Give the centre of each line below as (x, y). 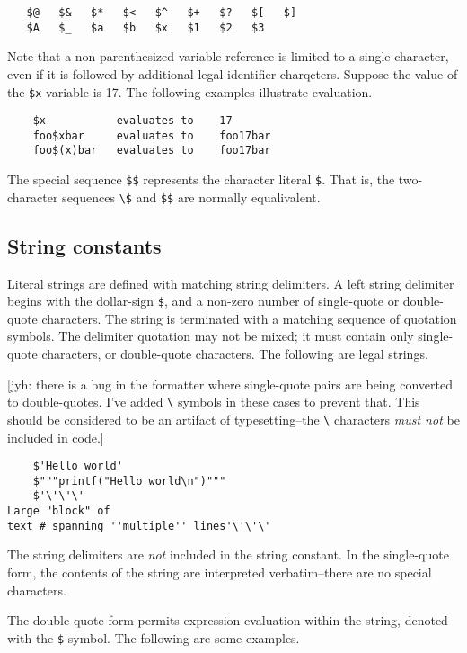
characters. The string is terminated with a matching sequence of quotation (249, 318)
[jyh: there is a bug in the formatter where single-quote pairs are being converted (230, 384)
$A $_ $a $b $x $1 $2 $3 (145, 27)
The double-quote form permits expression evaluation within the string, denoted (228, 620)
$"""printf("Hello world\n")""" (129, 481)
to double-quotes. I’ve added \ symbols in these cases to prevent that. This (214, 402)
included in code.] (56, 437)
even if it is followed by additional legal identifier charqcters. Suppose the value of (233, 73)
